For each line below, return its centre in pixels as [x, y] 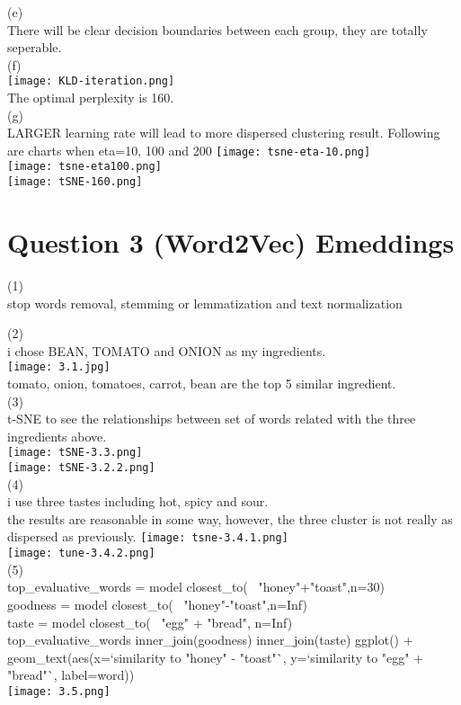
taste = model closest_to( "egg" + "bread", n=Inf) [150, 622]
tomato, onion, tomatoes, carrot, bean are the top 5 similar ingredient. [202, 383]
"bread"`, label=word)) [71, 675]
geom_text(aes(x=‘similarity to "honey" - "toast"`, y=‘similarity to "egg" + [216, 657]
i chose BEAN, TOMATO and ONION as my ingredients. [167, 350]
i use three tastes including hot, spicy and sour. [138, 501]
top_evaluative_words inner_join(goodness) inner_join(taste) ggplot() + [210, 640]
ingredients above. [57, 436]
